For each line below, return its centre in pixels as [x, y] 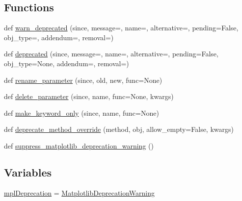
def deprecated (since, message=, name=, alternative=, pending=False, [111, 54]
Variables [28, 172]
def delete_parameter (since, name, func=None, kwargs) [89, 96]
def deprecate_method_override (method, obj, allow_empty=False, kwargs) [119, 129]
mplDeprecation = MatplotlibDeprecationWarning [80, 192]
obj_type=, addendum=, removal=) [59, 37]
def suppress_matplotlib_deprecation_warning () [79, 145]
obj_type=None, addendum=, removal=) [67, 63]
